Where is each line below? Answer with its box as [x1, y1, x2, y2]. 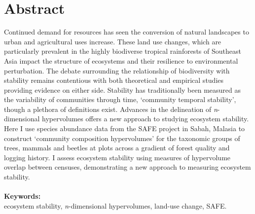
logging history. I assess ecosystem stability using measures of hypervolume [4, 152, 231, 162]
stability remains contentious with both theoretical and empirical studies [4, 75, 224, 85]
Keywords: [4, 191, 41, 201]
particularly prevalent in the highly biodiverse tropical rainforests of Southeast [4, 46, 241, 56]
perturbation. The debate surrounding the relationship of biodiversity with [4, 65, 230, 75]
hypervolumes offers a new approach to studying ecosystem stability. [42, 113, 249, 124]
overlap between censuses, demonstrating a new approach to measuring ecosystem [4, 162, 251, 172]
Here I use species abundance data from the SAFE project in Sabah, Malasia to [4, 123, 245, 134]
